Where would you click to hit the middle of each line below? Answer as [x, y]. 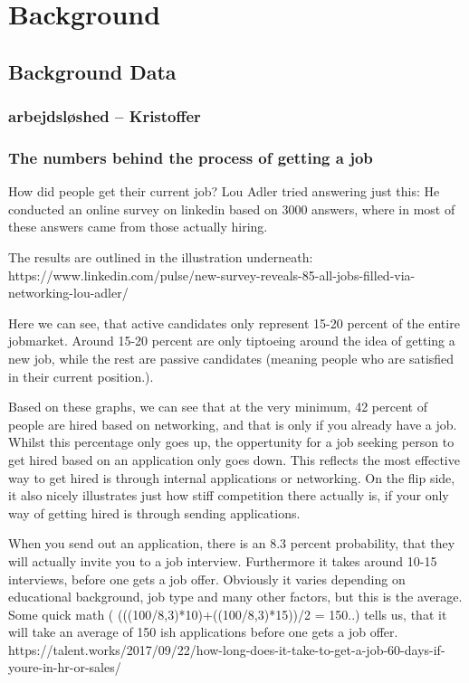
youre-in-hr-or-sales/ [65, 667]
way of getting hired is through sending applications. [154, 512]
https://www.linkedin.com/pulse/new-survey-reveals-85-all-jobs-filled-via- [212, 275]
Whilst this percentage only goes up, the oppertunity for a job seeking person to [231, 442]
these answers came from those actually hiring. [138, 227]
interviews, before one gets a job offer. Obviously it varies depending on [207, 579]
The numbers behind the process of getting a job [191, 157]
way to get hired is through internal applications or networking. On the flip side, [232, 477]
